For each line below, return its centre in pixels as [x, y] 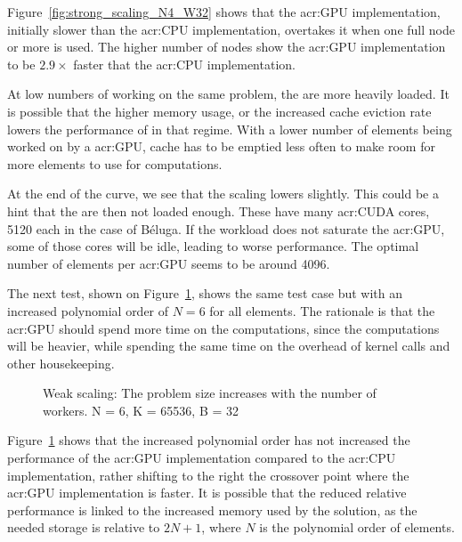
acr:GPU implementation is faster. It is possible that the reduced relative [207, 493]
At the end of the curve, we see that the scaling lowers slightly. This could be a [223, 194]
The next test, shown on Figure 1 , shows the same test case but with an [205, 293]
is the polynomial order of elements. [357, 527]
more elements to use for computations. [115, 163]
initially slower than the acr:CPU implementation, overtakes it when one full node [231, 29]
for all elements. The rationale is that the [322, 310]
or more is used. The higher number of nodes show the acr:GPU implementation [227, 47]
